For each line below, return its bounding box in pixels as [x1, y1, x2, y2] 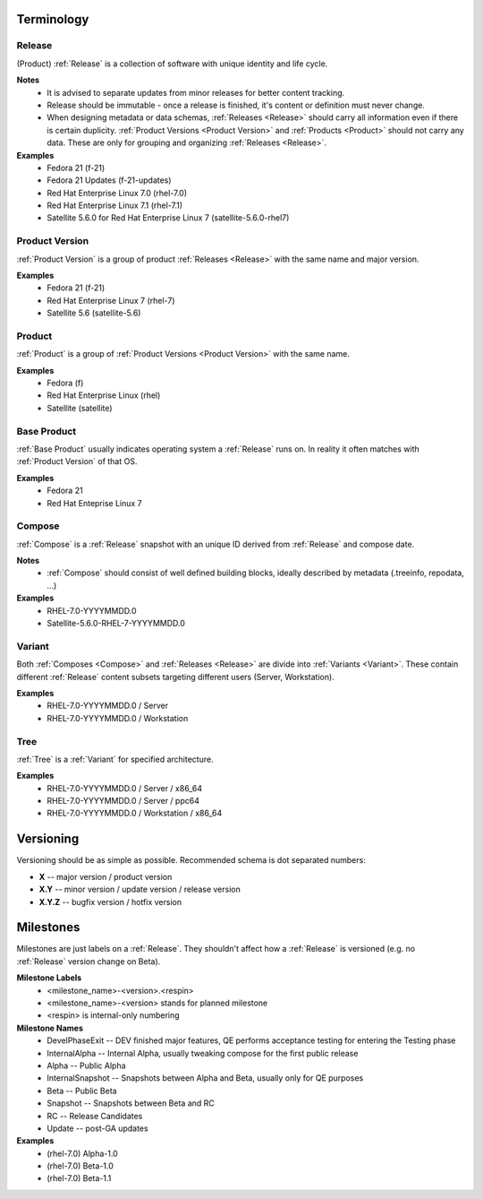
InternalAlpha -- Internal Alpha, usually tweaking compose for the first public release [47, 1048, 359, 1058]
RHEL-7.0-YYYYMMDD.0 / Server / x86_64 [47, 782, 203, 793]
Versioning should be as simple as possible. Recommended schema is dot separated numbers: [16, 855, 366, 866]
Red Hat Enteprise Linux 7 [47, 497, 142, 508]
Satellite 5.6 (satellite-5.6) [47, 307, 141, 318]
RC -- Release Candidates [47, 1110, 143, 1121]
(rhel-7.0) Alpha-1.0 [47, 1148, 118, 1159]
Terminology [16, 12, 89, 27]
